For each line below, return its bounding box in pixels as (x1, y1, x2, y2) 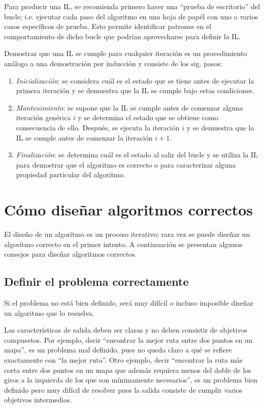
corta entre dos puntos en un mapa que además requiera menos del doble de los (4, 364, 251, 375)
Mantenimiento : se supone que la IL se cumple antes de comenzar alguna (16, 102, 243, 113)
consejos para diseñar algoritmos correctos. (4, 249, 137, 259)
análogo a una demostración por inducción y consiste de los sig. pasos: (4, 58, 222, 68)
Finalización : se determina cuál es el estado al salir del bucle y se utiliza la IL (16, 149, 258, 160)
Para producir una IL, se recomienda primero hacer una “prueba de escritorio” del (4, 1, 260, 11)
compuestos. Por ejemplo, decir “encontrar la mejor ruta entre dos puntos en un (4, 334, 253, 345)
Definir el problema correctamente (4, 274, 189, 289)
